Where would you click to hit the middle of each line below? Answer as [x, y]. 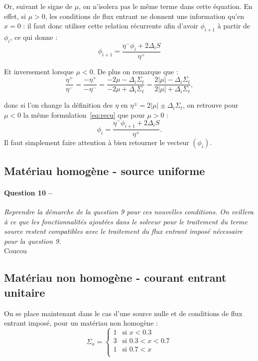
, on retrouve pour [210, 105]
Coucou [15, 251]
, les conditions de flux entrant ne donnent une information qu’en [145, 16]
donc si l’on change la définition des [59, 105]
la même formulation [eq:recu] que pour [84, 114]
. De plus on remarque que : [135, 71]
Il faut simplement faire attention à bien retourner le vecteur [97, 142]
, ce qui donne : [34, 37]
